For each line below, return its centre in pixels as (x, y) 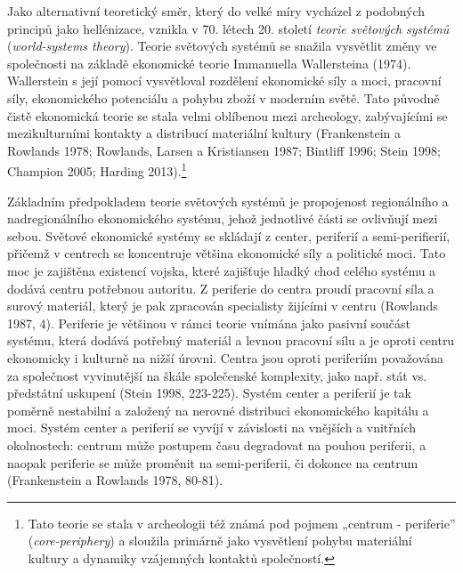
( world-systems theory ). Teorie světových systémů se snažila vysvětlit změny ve (222, 46)
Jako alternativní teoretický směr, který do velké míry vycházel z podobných (216, 11)
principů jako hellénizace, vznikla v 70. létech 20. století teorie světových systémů (228, 28)
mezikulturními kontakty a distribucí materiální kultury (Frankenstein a (204, 133)
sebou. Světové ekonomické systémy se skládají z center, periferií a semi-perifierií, (229, 235)
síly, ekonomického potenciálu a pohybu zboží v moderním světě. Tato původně (223, 97)
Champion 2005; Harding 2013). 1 (97, 169)
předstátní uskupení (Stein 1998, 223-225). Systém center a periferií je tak (209, 393)
